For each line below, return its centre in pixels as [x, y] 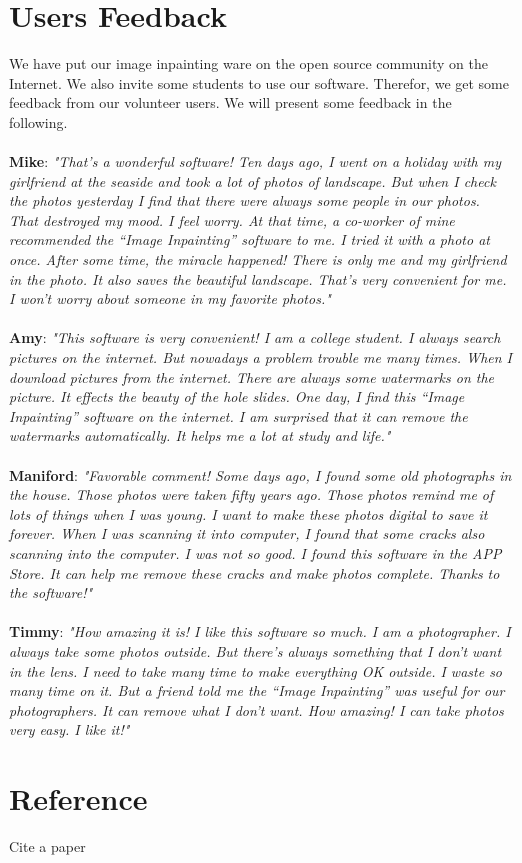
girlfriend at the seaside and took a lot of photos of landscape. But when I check [252, 180]
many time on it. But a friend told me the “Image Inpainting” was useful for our [257, 690]
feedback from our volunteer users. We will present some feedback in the [230, 102]
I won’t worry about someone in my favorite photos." [170, 298]
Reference [78, 798]
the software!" [51, 592]
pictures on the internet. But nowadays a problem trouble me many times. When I [261, 357]
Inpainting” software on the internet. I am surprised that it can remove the [238, 415]
